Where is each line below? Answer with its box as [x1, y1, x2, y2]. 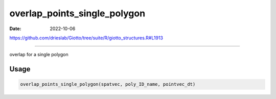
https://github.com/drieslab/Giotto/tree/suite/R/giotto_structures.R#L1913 [9, 35, 164, 41]
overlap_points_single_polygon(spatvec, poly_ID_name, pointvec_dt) [20, 82, 196, 87]
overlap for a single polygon [9, 52, 68, 58]
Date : [9, 26, 21, 32]
